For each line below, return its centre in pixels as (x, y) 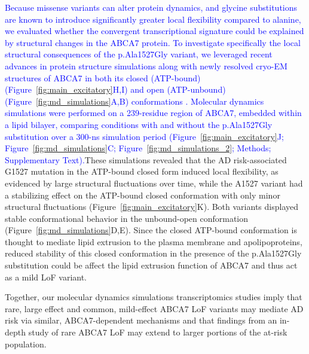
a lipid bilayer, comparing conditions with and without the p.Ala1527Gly (139, 124)
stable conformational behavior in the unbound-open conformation (127, 218)
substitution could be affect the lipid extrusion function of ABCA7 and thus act (151, 265)
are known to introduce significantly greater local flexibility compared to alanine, (153, 19)
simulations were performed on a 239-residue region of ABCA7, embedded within (153, 113)
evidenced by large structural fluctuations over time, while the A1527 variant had (154, 183)
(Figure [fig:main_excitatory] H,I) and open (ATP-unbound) (115, 89)
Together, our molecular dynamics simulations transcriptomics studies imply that (154, 297)
